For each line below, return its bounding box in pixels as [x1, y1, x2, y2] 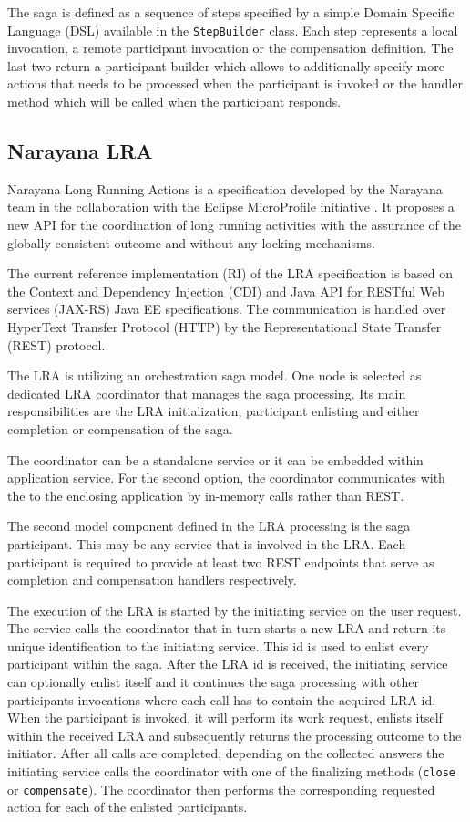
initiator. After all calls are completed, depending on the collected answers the [7, 744, 444, 763]
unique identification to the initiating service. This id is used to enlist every [7, 636, 429, 655]
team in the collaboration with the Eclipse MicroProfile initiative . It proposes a [7, 197, 455, 216]
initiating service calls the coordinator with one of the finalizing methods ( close [7, 762, 455, 781]
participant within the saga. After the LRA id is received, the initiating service [7, 654, 448, 673]
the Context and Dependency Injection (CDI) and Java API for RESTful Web [7, 281, 444, 300]
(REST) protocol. [7, 335, 106, 354]
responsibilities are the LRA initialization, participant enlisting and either [7, 401, 420, 421]
